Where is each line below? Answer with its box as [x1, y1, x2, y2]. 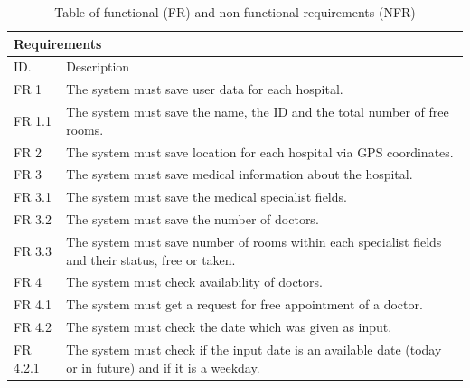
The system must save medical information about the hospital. [66, 165, 413, 184]
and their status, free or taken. [66, 250, 236, 269]
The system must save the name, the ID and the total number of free [66, 102, 449, 121]
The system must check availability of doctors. [66, 272, 323, 291]
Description [66, 57, 130, 76]
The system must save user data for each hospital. [66, 80, 343, 99]
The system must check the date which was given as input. [66, 317, 392, 336]
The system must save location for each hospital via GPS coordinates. [66, 142, 454, 161]
